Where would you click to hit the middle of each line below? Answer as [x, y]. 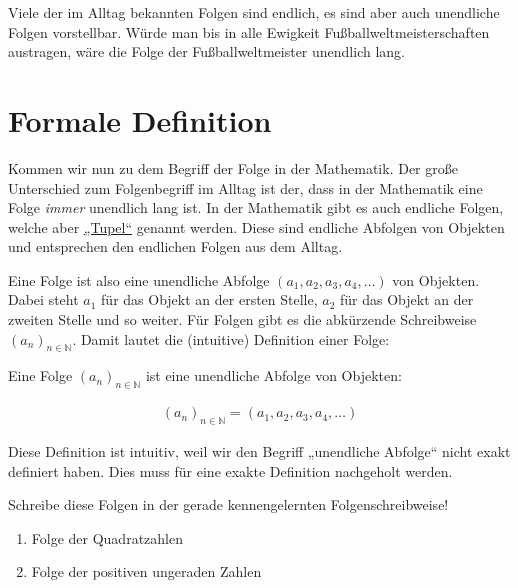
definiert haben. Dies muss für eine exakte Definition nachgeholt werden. [230, 470]
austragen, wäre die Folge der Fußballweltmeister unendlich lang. [206, 51]
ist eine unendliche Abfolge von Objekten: [273, 375]
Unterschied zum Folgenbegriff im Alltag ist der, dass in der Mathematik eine [245, 187]
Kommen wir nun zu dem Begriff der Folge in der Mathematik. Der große [233, 167]
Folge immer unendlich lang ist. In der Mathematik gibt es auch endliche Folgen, [256, 207]
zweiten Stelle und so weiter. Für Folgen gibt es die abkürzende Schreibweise [242, 319]
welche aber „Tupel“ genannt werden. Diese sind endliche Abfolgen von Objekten [256, 226]
